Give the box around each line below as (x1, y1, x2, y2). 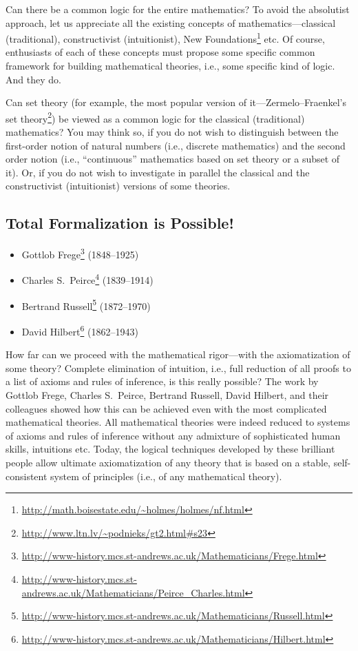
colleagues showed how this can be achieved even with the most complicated (6, 401, 327, 415)
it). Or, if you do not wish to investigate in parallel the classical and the (6, 165, 310, 179)
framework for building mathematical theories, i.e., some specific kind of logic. (6, 59, 335, 73)
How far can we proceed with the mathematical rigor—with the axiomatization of (6, 347, 350, 362)
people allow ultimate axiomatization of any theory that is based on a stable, (6, 455, 330, 469)
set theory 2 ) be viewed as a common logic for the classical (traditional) (6, 109, 305, 125)
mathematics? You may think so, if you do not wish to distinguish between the (6, 125, 339, 139)
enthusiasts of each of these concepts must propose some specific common (6, 45, 315, 59)
